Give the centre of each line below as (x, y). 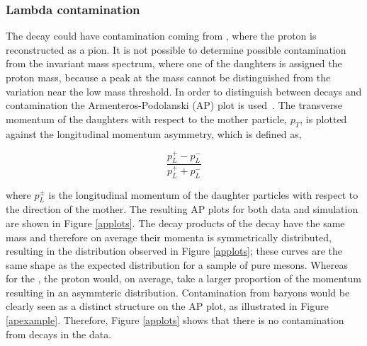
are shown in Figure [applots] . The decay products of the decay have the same (175, 223)
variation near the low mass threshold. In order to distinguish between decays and (184, 91)
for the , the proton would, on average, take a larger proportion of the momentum (183, 278)
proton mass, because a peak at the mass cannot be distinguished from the (168, 77)
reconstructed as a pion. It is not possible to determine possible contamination (176, 49)
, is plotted (323, 119)
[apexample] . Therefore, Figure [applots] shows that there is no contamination (175, 320)
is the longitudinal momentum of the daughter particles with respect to (203, 194)
